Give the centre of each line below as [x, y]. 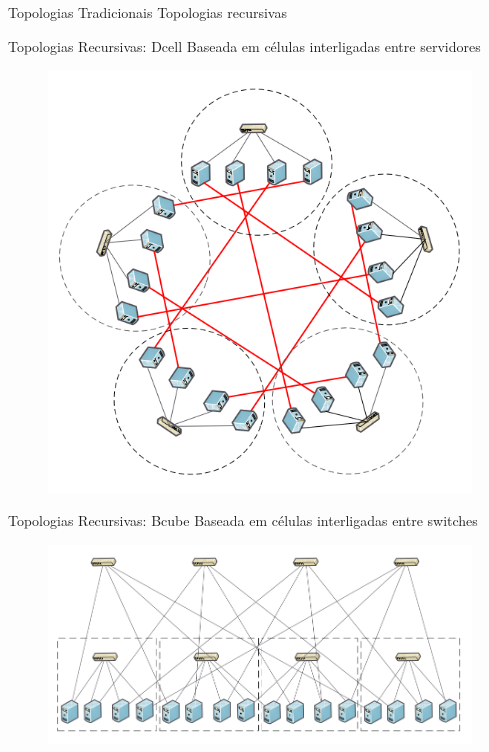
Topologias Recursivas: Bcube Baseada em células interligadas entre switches [243, 520]
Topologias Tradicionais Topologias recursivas [147, 12]
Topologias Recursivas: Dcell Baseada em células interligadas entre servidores [244, 45]
